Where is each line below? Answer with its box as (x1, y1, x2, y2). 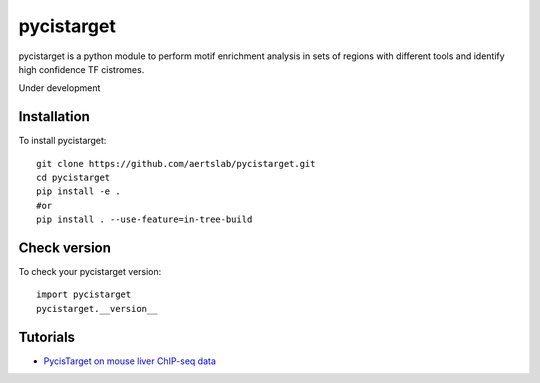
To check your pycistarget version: (18, 266, 162, 278)
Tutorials (18, 328, 75, 345)
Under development (18, 82, 101, 94)
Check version (18, 240, 112, 256)
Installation (18, 108, 90, 125)
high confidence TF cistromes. (18, 63, 145, 75)
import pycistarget (36, 289, 132, 300)
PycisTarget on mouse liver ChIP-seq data (43, 355, 217, 367)
